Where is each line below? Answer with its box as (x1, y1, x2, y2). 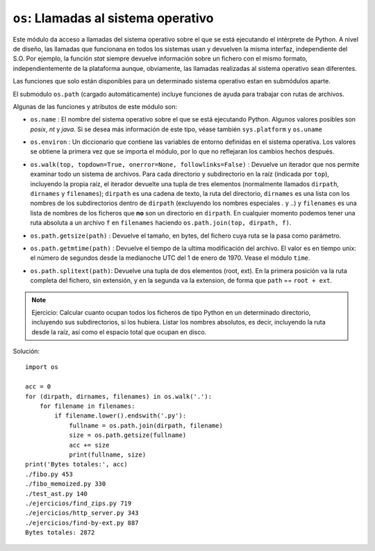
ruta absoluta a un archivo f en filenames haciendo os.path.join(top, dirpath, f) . (30, 219, 292, 227)
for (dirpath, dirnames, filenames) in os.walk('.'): (25, 393, 212, 400)
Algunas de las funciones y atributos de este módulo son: (12, 102, 178, 110)
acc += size (69, 441, 110, 449)
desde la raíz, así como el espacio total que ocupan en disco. (31, 327, 207, 336)
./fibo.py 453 (25, 470, 73, 478)
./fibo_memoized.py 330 (25, 480, 106, 488)
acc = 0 (25, 383, 51, 390)
